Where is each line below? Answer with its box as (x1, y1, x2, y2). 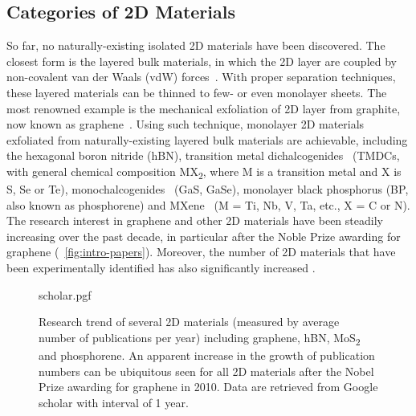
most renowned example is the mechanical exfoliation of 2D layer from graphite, (6, 100, 401, 116)
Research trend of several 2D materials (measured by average (39, 313, 340, 330)
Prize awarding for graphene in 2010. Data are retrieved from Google (39, 378, 378, 395)
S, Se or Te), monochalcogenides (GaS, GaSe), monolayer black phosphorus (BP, (6, 181, 409, 198)
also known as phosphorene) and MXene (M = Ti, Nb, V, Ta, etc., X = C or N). (6, 196, 410, 213)
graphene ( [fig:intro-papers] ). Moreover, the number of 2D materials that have (6, 243, 396, 260)
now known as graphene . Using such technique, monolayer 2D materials (6, 116, 365, 133)
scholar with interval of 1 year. (39, 394, 189, 410)
